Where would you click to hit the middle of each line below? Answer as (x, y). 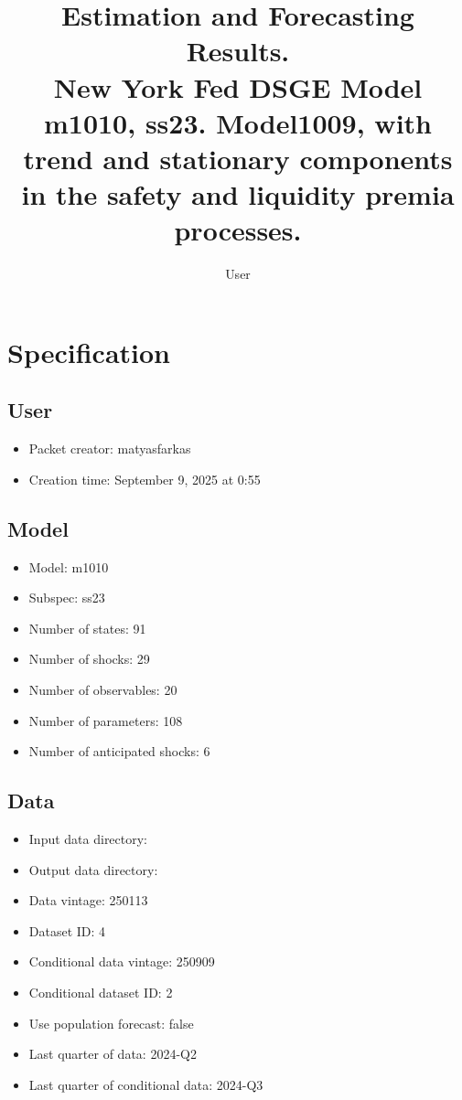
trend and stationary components (238, 158)
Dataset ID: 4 (67, 930)
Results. (238, 51)
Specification (89, 352)
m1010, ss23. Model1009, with (238, 122)
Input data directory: (88, 838)
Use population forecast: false (111, 1023)
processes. (238, 230)
